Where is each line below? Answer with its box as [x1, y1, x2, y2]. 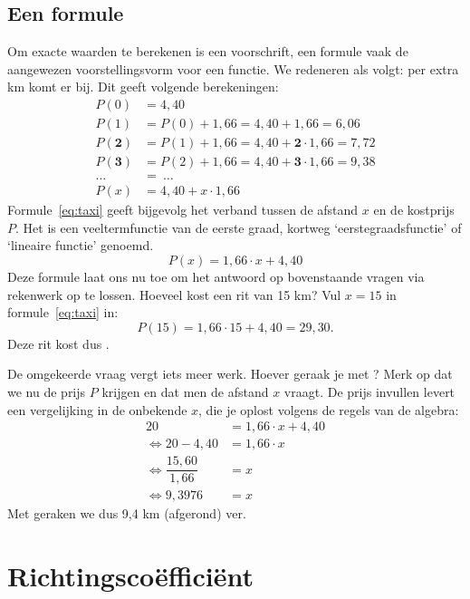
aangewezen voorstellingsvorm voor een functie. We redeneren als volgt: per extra [7, 59, 459, 78]
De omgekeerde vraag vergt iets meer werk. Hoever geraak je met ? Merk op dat [7, 364, 453, 383]
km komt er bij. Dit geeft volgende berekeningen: [7, 77, 279, 96]
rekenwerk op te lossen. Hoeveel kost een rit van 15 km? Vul [7, 285, 341, 304]
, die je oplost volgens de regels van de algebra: [198, 400, 459, 419]
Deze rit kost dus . [7, 333, 110, 353]
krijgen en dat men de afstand [101, 382, 269, 401]
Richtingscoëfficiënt [7, 557, 254, 594]
